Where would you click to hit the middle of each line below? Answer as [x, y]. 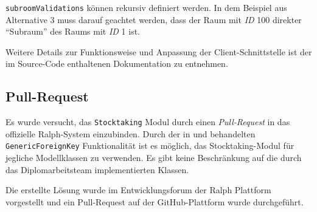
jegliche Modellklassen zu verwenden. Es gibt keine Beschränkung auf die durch [154, 158]
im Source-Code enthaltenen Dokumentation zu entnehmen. [117, 63]
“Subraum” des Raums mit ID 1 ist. [73, 31]
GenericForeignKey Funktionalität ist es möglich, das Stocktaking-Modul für [150, 145]
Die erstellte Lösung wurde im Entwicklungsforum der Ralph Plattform [138, 190]
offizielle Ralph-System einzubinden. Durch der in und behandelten [131, 133]
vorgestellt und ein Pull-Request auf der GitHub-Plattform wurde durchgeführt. [155, 201]
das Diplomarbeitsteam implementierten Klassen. [97, 169]
